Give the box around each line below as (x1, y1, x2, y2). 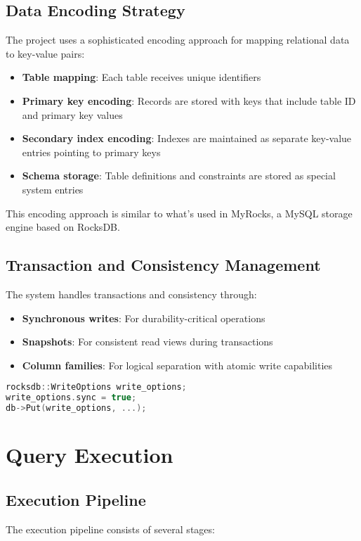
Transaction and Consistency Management (6, 254, 321, 276)
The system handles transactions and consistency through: (6, 286, 257, 301)
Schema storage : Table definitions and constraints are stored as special (22, 168, 336, 183)
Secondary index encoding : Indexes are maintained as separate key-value (22, 131, 352, 146)
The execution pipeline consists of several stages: (6, 521, 215, 536)
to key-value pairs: (6, 46, 85, 61)
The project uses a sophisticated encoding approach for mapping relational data (6, 32, 350, 47)
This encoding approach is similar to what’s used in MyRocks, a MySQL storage (6, 205, 353, 220)
